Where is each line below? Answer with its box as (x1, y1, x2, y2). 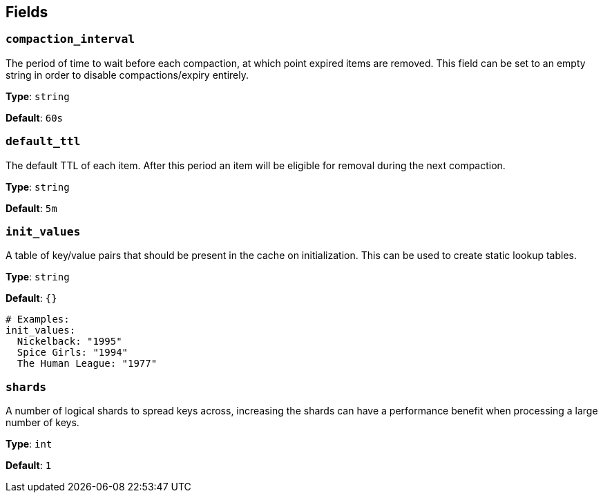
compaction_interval (6, 32, 135, 46)
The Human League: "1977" (17, 358, 157, 370)
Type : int (6, 438, 52, 450)
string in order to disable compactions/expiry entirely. (6, 68, 249, 81)
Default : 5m (6, 202, 57, 214)
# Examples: (6, 314, 70, 325)
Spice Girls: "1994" (17, 347, 128, 358)
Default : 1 (6, 459, 52, 472)
